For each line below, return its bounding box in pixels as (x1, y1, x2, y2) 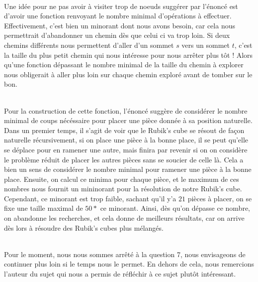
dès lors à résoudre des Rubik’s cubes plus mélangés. (4, 222, 164, 233)
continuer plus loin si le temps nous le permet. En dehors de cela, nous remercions (4, 259, 254, 269)
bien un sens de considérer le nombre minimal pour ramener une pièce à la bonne (4, 164, 252, 174)
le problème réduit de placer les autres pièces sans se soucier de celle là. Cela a (4, 154, 244, 164)
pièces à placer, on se (187, 193, 252, 203)
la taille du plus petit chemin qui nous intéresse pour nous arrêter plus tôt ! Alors (4, 49, 253, 60)
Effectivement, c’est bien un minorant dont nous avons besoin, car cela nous (4, 20, 235, 30)
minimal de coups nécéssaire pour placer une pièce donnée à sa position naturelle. (4, 115, 253, 126)
